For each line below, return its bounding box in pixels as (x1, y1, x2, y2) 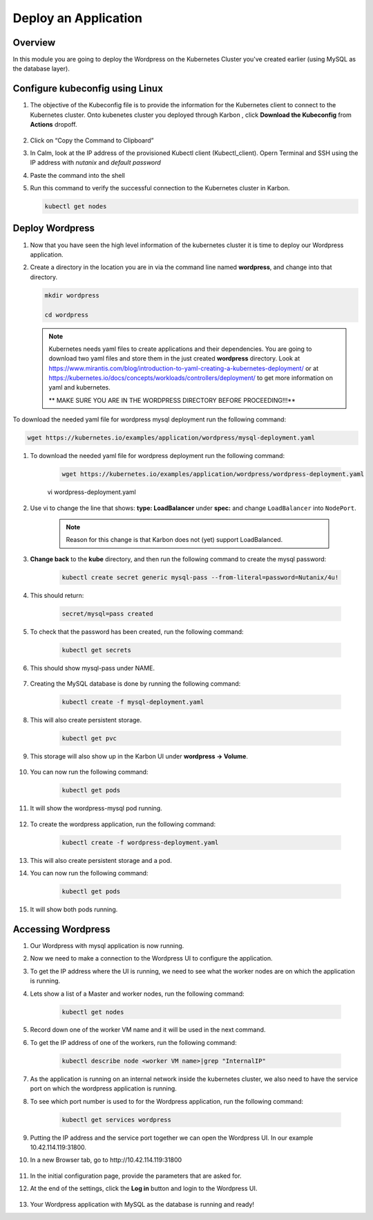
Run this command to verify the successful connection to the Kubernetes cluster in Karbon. (30, 184, 290, 192)
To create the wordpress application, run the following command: (30, 820, 216, 828)
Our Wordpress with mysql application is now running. (30, 941, 184, 949)
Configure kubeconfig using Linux (12, 83, 164, 95)
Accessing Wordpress (12, 923, 111, 935)
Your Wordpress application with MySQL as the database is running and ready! (30, 1200, 255, 1208)
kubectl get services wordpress (61, 1116, 172, 1124)
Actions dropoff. (30, 120, 77, 129)
